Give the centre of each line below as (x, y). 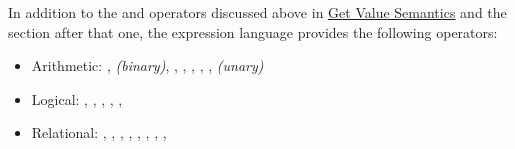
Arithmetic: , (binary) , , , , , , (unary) (147, 65)
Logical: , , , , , (77, 98)
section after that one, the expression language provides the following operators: (253, 31)
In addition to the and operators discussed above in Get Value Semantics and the (257, 12)
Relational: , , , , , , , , (99, 132)
